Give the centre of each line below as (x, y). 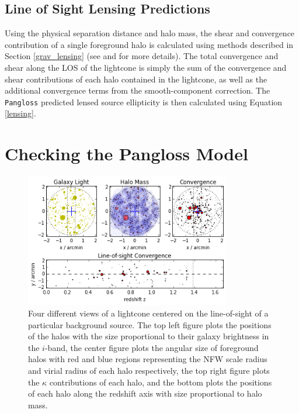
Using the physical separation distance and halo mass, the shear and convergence (150, 33)
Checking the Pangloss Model (126, 154)
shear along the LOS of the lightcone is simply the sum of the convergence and (146, 67)
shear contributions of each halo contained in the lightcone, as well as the (136, 79)
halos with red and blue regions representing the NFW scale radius (148, 359)
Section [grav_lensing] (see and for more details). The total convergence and (142, 56)
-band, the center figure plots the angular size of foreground (152, 347)
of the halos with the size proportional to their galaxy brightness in (149, 336)
